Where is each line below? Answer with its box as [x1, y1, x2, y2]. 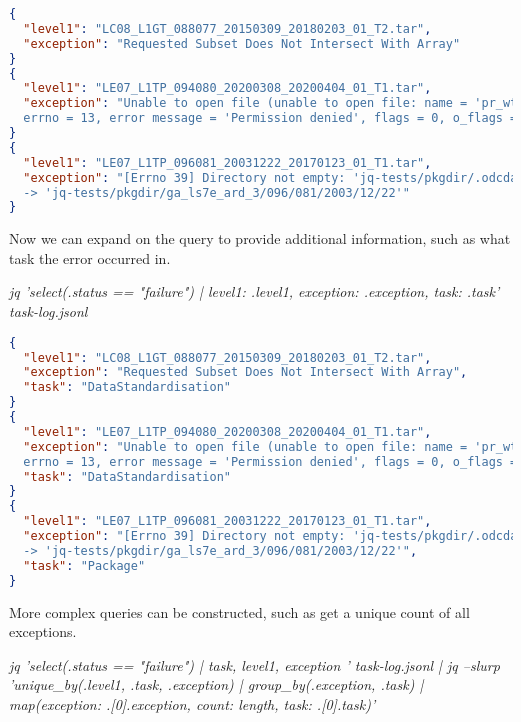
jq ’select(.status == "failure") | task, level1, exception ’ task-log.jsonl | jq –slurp [9, 654, 500, 675]
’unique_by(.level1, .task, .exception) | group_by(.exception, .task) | [9, 674, 424, 695]
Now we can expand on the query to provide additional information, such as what [9, 228, 511, 249]
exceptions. [9, 621, 77, 642]
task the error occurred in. [9, 247, 171, 268]
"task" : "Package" [23, 558, 146, 573]
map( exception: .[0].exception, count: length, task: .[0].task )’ [9, 693, 376, 714]
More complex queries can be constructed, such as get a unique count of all [9, 601, 470, 622]
